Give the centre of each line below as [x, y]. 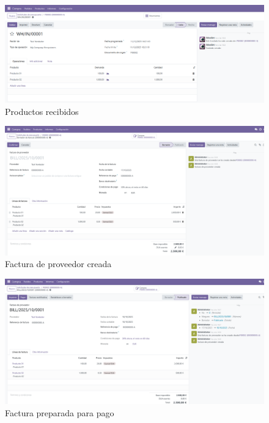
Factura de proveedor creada [58, 264]
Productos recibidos [42, 111]
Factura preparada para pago [60, 412]
